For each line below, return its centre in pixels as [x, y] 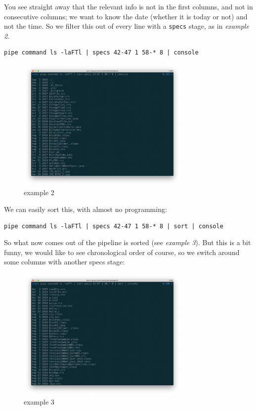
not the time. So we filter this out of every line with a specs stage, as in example [127, 26]
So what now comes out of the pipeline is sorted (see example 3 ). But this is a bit [128, 242]
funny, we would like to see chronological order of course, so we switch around [122, 252]
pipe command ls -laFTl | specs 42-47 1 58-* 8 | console [101, 53]
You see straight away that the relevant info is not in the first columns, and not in [128, 6]
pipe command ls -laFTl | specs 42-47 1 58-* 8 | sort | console [114, 226]
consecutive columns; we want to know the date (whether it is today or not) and [126, 16]
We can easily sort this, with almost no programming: [86, 209]
